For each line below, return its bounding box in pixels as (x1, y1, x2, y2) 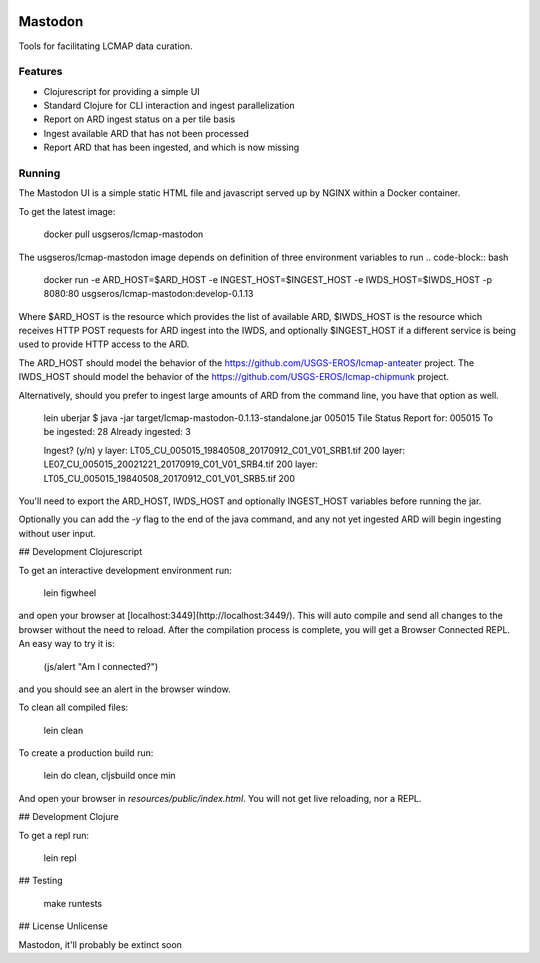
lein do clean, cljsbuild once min (43, 770, 176, 782)
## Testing (18, 875, 63, 887)
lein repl (43, 852, 77, 864)
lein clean (43, 724, 84, 736)
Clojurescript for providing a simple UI (43, 85, 200, 97)
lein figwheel (43, 586, 97, 599)
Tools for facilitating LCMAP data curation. (18, 40, 193, 52)
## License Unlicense (18, 920, 109, 932)
